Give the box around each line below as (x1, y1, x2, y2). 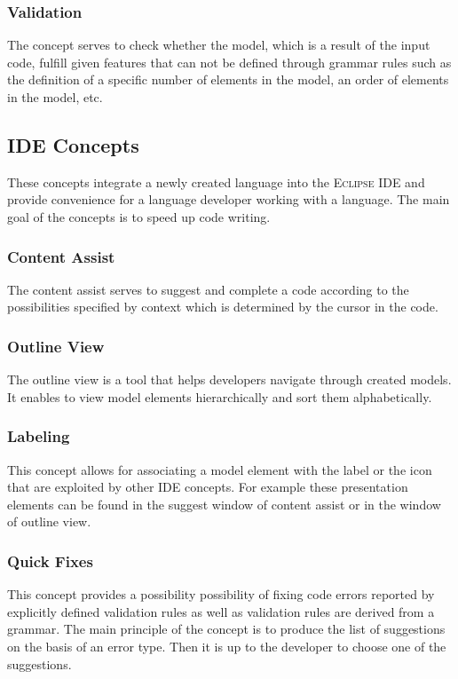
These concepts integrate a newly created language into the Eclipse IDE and (7, 172, 425, 191)
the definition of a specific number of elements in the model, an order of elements (7, 70, 449, 89)
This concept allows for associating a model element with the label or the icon (7, 460, 432, 478)
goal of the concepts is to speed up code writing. (7, 207, 271, 225)
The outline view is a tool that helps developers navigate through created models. (7, 370, 452, 389)
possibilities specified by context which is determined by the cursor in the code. (7, 297, 438, 316)
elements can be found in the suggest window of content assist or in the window (7, 494, 441, 513)
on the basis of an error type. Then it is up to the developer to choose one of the (7, 636, 446, 655)
